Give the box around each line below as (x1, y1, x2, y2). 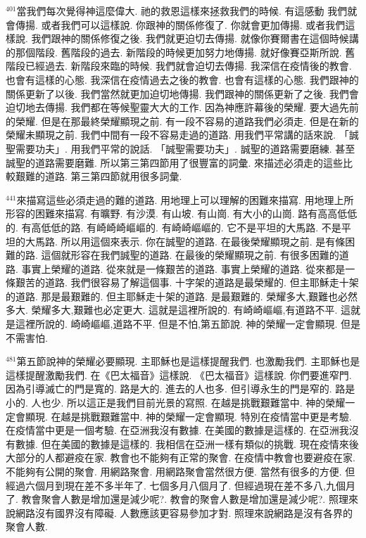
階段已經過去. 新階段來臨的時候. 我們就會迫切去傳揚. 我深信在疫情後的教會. (6, 58, 352, 73)
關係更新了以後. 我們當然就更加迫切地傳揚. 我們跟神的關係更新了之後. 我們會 (6, 86, 359, 101)
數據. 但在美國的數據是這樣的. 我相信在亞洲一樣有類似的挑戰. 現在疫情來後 (15, 436, 359, 451)
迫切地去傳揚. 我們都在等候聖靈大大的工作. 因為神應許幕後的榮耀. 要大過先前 (6, 100, 359, 115)
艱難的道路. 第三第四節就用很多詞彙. (15, 169, 182, 184)
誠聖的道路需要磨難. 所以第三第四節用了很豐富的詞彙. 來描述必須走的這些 (6, 155, 343, 169)
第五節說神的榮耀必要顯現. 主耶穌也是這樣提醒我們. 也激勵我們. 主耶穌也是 (16, 354, 360, 369)
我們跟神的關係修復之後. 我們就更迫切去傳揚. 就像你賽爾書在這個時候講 (31, 31, 359, 46)
